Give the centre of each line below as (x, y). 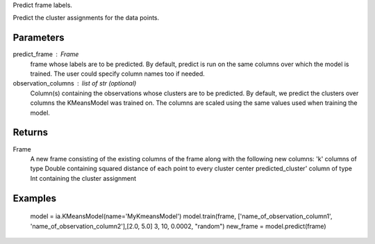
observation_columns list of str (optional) (75, 83)
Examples (35, 198)
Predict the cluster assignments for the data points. (86, 18)
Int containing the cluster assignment (83, 178)
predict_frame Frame (46, 54)
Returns (31, 132)
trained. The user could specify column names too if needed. (117, 74)
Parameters (39, 38)
